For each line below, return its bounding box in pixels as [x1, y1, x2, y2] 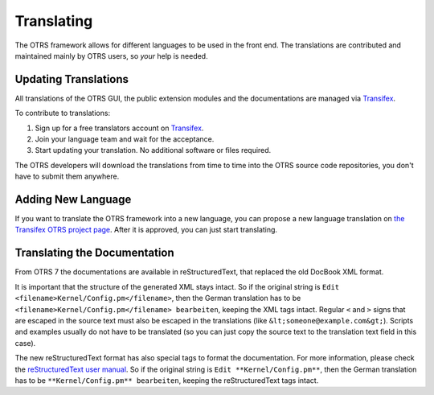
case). [14, 338, 36, 348]
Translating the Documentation [14, 246, 174, 260]
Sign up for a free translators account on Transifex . [35, 123, 204, 133]
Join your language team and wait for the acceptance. [35, 134, 215, 144]
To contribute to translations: [14, 109, 111, 118]
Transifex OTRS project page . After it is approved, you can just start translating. [14, 225, 277, 235]
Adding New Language [14, 193, 132, 206]
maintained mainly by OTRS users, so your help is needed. [14, 51, 208, 60]
